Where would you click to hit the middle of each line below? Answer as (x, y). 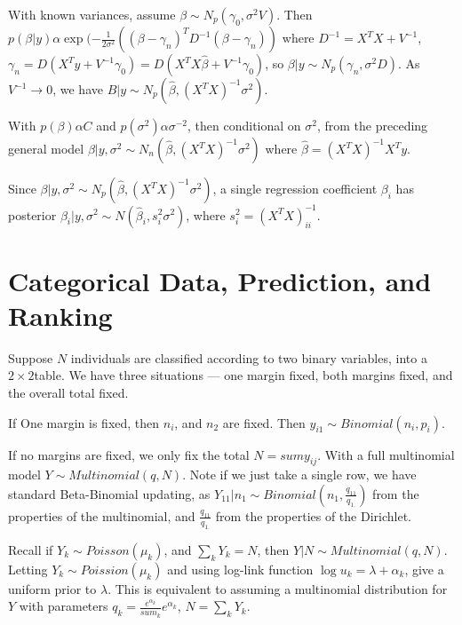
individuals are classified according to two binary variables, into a (249, 357)
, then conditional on (244, 125)
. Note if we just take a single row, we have (299, 475)
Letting (28, 569)
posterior (32, 214)
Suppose (31, 357)
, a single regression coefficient (295, 188)
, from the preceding (372, 125)
